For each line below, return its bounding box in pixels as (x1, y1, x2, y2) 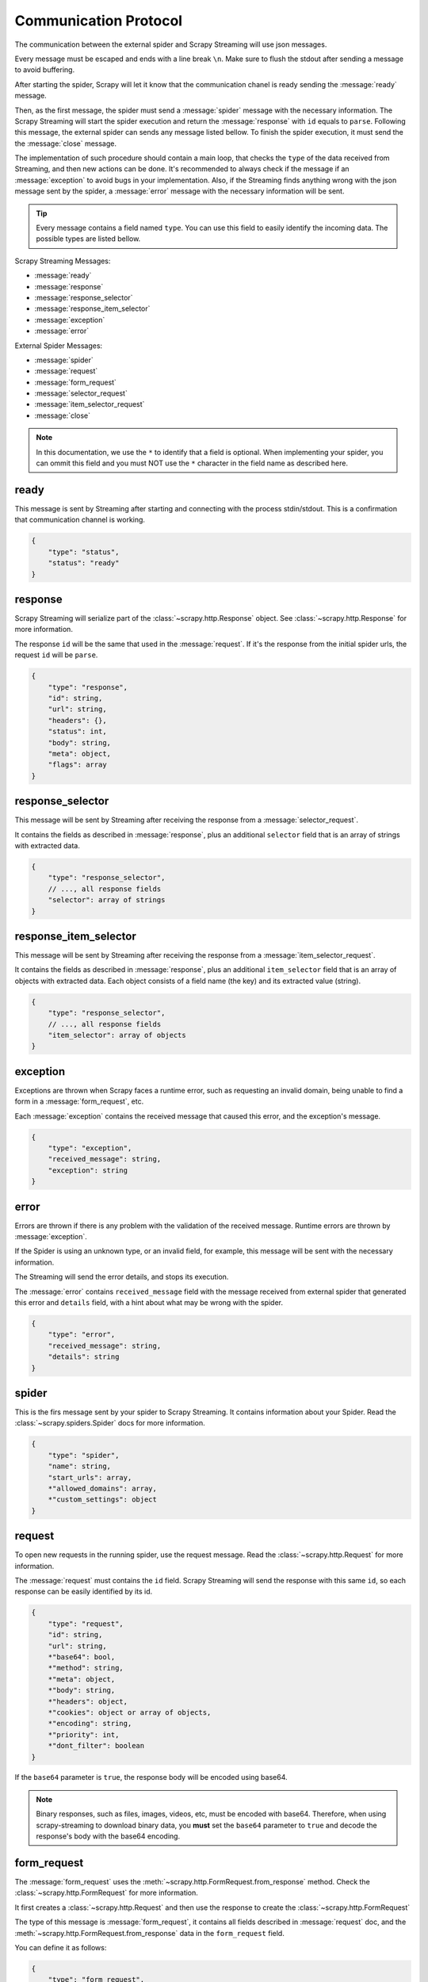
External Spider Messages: (14, 341, 103, 350)
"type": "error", (48, 1330, 116, 1339)
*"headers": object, (48, 1697, 128, 1706)
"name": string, (48, 1462, 111, 1471)
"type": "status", (48, 547, 120, 557)
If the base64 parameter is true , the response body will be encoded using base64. (14, 1773, 288, 1782)
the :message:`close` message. (14, 139, 117, 148)
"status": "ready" (48, 559, 120, 568)
